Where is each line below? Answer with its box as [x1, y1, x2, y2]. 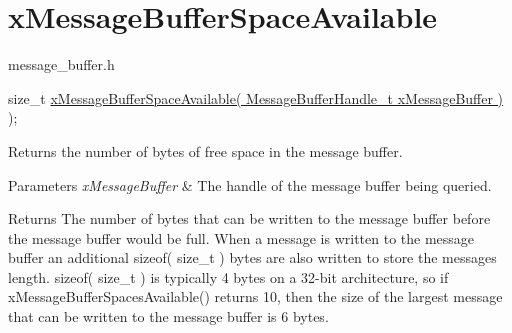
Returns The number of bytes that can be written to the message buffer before [8, 208, 491, 229]
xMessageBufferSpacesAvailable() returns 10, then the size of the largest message [8, 286, 503, 307]
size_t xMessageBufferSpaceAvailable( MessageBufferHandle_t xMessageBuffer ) [8, 87, 504, 108]
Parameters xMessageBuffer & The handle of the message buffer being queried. [8, 174, 492, 195]
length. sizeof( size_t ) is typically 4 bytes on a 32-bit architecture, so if [8, 266, 449, 287]
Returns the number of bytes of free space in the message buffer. [8, 140, 403, 161]
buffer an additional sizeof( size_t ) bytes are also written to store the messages [8, 247, 497, 268]
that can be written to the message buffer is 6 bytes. [8, 306, 329, 327]
